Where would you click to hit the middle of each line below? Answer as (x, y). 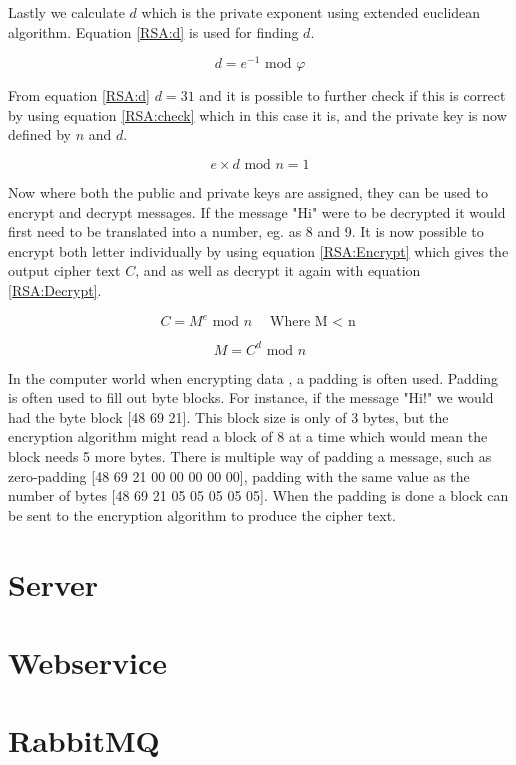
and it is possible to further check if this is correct (352, 95)
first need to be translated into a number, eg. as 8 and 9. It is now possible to (246, 231)
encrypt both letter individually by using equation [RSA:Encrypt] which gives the (258, 250)
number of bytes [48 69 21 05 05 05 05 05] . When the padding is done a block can (258, 495)
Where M (299, 322)
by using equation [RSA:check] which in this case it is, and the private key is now (257, 114)
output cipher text (64, 270)
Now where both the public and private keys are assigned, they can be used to (248, 192)
